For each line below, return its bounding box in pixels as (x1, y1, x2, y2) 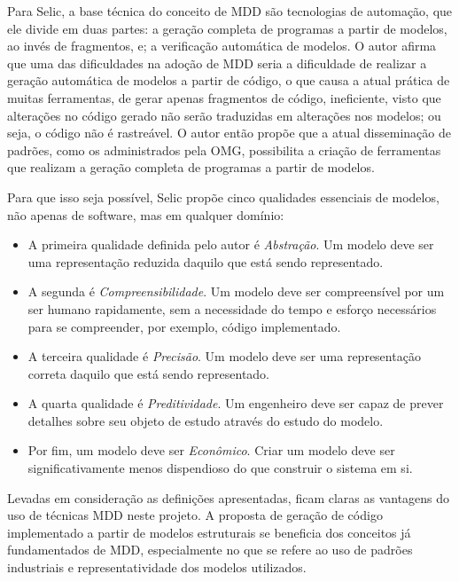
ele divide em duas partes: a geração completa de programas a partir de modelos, (7, 19, 447, 37)
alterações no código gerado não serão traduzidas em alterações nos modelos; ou (7, 106, 441, 124)
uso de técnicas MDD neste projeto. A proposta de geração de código (7, 506, 383, 524)
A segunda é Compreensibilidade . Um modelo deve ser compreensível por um (27, 282, 445, 301)
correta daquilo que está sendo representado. (27, 364, 270, 382)
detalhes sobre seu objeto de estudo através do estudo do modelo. (27, 411, 384, 429)
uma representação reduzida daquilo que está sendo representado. (27, 252, 384, 271)
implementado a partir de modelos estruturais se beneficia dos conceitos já (7, 523, 411, 541)
